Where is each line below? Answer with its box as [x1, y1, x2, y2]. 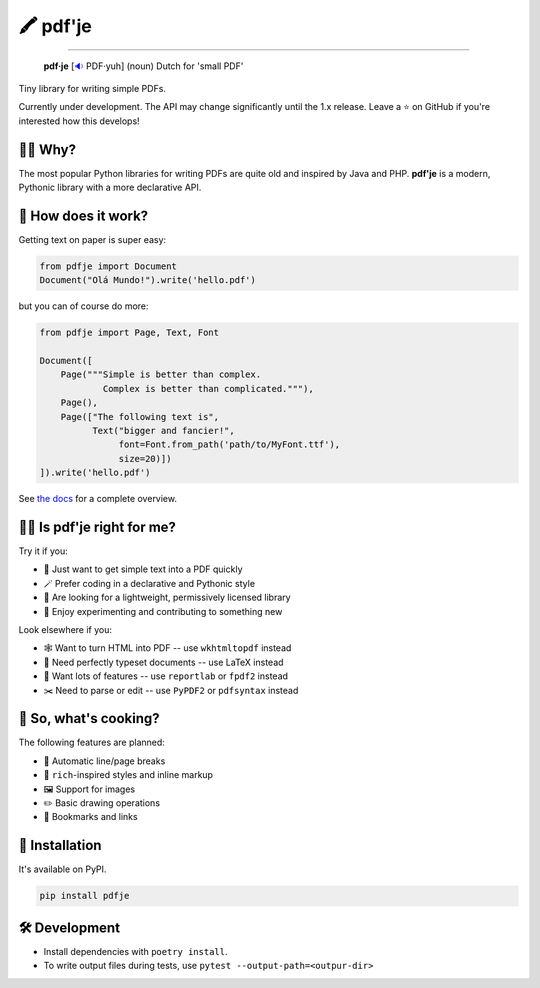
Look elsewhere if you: [18, 624, 113, 636]
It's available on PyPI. [18, 863, 107, 875]
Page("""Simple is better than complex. [60, 369, 262, 380]
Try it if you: [18, 545, 69, 557]
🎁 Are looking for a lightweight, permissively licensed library [43, 591, 291, 604]
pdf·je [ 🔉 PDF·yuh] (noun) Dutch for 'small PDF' [43, 60, 244, 72]
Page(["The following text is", [60, 411, 220, 422]
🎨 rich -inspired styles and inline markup [43, 769, 214, 781]
